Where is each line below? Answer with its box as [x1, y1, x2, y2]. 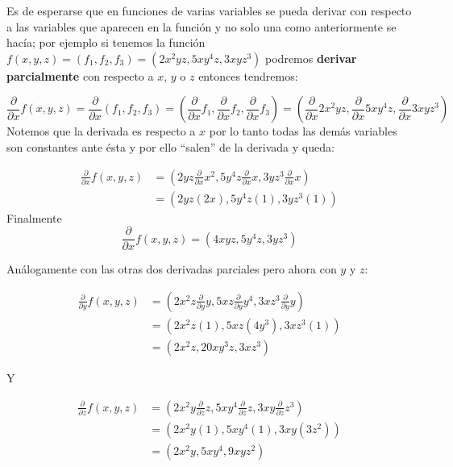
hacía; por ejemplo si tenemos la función [6, 34, 206, 51]
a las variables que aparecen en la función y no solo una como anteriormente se [6, 18, 397, 35]
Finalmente [6, 209, 62, 226]
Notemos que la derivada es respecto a [6, 123, 196, 140]
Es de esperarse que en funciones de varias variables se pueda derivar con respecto [6, 2, 412, 19]
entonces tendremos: [198, 67, 298, 84]
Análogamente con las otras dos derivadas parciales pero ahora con [6, 261, 337, 277]
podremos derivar [265, 49, 357, 66]
